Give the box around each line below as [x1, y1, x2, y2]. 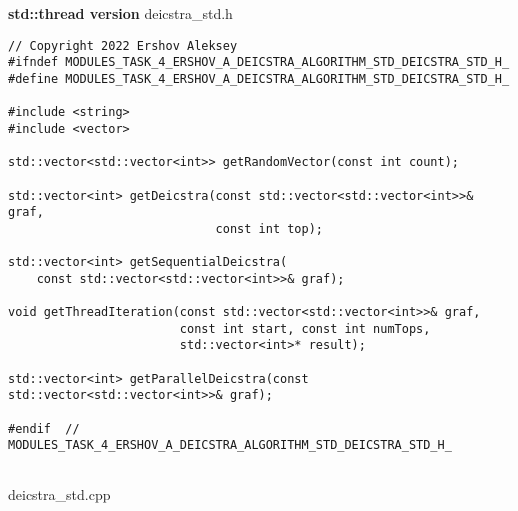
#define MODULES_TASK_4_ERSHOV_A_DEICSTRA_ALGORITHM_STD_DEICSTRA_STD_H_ [8, 71, 510, 86]
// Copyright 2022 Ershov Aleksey [8, 38, 238, 53]
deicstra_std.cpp [8, 483, 111, 504]
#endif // [8, 421, 80, 436]
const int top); [215, 221, 323, 236]
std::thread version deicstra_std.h [8, 3, 233, 23]
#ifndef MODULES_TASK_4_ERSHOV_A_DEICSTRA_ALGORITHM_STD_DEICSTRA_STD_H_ [8, 55, 510, 70]
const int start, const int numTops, [179, 321, 431, 336]
